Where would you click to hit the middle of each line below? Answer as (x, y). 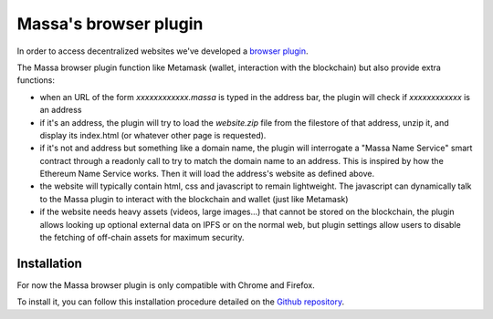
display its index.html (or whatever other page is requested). (153, 135)
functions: (36, 80)
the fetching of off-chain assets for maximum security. (142, 238)
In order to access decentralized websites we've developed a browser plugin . (163, 51)
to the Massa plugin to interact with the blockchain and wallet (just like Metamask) (194, 199)
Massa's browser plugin (110, 24)
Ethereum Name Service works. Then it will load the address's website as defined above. (207, 174)
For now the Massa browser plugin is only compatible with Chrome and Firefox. (166, 285)
